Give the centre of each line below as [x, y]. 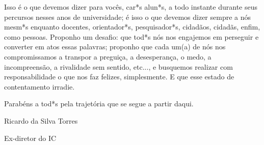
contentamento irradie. [39, 86]
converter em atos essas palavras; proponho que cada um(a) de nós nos [115, 47]
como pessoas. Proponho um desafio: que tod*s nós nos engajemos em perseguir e [131, 36]
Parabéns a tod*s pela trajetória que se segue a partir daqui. [99, 104]
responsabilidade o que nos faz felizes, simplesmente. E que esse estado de [119, 77]
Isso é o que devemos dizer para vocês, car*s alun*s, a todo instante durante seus [131, 7]
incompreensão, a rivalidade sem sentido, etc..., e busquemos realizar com [118, 66]
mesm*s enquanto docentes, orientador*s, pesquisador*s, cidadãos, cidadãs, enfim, [132, 27]
